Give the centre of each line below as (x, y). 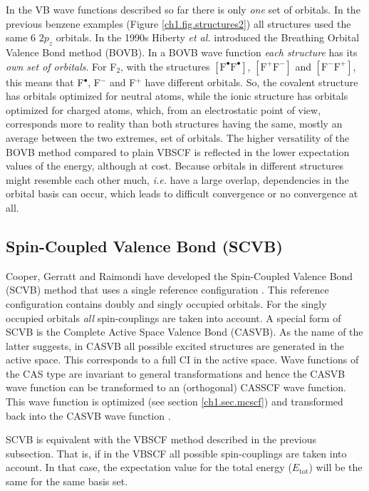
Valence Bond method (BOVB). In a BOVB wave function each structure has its (182, 52)
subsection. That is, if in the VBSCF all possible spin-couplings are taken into (176, 453)
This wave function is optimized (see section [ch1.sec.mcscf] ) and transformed (175, 402)
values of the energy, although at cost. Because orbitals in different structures (175, 166)
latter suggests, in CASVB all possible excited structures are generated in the (175, 345)
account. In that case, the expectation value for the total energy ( (149, 467)
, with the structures (165, 66)
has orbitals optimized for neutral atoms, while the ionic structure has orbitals (177, 96)
